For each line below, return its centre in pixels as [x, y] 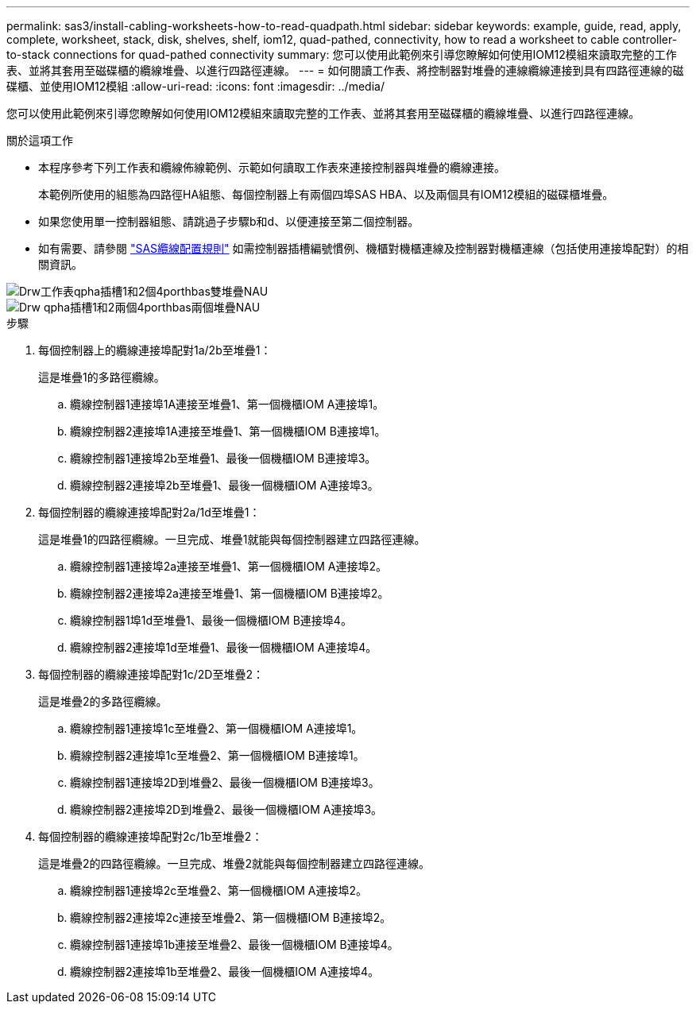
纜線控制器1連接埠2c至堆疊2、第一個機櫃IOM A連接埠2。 [219, 890]
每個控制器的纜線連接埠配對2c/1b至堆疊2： [151, 836]
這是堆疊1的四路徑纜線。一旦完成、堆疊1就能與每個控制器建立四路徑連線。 [232, 539]
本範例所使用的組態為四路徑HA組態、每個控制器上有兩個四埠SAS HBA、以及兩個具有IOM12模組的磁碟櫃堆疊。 [326, 194]
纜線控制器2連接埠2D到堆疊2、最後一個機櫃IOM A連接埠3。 [226, 809]
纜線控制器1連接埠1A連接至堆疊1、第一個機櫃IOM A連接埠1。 [227, 404]
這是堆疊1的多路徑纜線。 [102, 377]
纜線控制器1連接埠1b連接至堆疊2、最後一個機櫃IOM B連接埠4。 [234, 944]
